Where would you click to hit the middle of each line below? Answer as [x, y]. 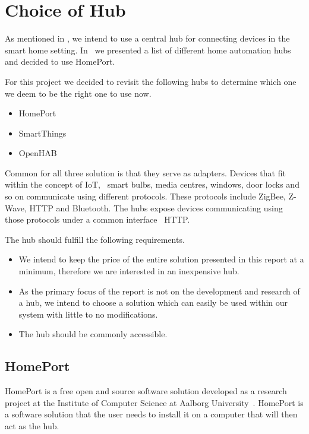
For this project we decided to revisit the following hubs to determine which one [151, 81]
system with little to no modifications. [88, 314]
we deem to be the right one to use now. [78, 93]
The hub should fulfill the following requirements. [95, 239]
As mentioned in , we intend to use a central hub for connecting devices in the [147, 38]
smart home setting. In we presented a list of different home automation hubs [148, 50]
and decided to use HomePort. [60, 61]
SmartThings [42, 133]
